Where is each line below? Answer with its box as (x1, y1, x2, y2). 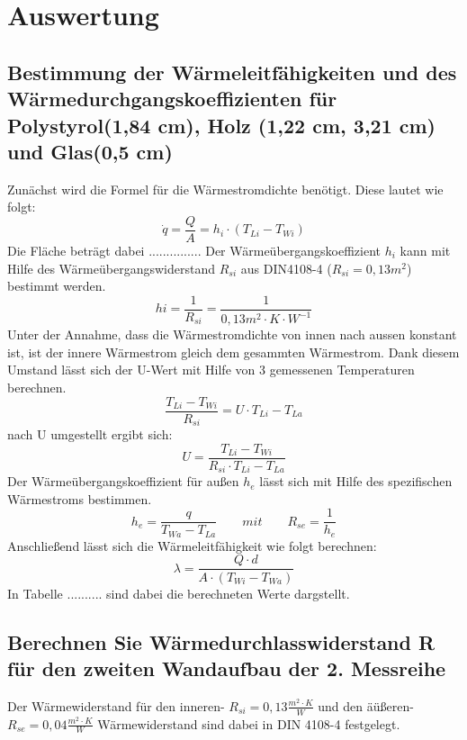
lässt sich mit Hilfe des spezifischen (259, 472, 453, 491)
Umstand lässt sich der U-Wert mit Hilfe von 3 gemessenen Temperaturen (7, 360, 415, 379)
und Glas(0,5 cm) (7, 137, 173, 165)
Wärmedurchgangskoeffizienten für (7, 85, 337, 113)
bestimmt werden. (7, 276, 106, 295)
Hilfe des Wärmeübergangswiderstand (7, 258, 215, 277)
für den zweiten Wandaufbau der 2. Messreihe (7, 654, 446, 681)
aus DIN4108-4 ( (240, 258, 332, 277)
